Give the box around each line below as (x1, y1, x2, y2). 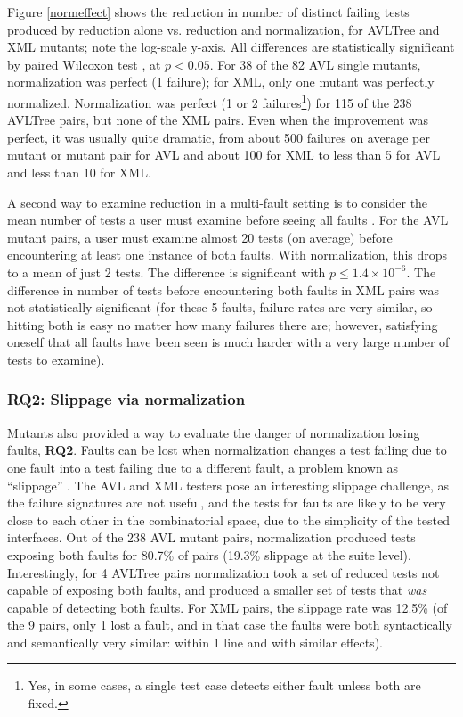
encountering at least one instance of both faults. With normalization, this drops (7, 245, 448, 264)
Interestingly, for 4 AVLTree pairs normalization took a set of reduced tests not (7, 563, 440, 581)
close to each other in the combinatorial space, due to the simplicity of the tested (7, 510, 450, 529)
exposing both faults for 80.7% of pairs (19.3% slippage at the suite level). (7, 545, 411, 564)
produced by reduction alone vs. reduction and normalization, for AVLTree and (7, 20, 440, 38)
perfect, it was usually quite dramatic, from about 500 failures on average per (7, 128, 430, 146)
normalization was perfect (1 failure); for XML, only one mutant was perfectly (7, 72, 435, 91)
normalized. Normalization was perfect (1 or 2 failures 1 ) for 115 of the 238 (7, 90, 412, 111)
